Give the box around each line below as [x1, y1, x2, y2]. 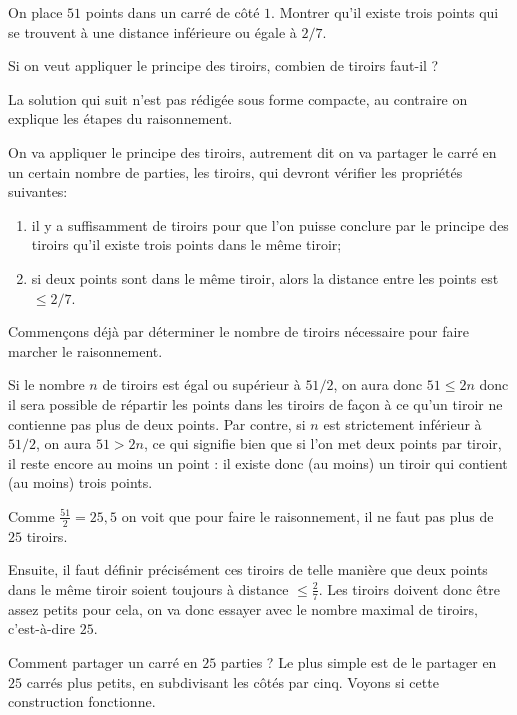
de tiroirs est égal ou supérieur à [102, 374, 301, 395]
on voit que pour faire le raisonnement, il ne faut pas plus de [121, 505, 494, 526]
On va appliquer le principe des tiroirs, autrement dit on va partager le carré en [8, 141, 497, 162]
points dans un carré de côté [85, 2, 260, 22]
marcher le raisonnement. [8, 340, 163, 361]
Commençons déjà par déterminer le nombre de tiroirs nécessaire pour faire [8, 321, 470, 342]
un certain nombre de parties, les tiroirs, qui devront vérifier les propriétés [8, 161, 463, 182]
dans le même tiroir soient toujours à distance [8, 578, 289, 599]
